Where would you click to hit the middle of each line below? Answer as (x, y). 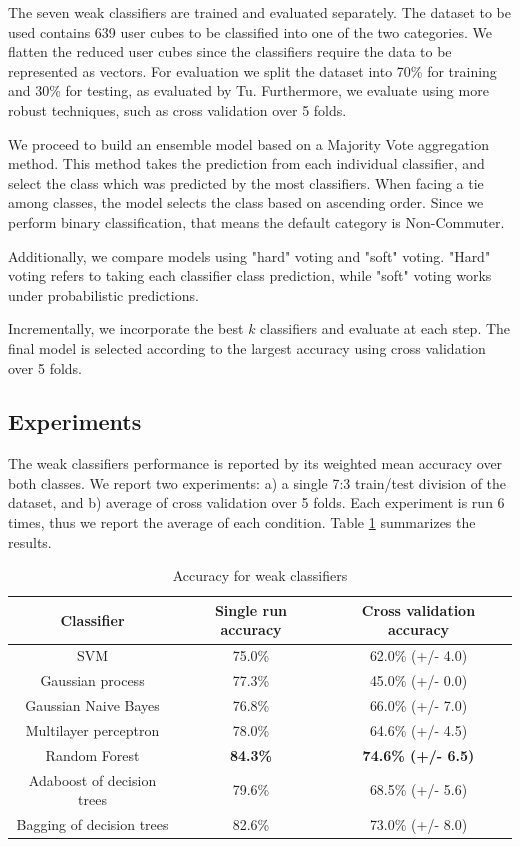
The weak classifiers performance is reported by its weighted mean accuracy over (255, 463)
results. (30, 541)
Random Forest (92, 754)
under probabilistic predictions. (103, 294)
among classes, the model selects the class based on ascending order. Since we (246, 202)
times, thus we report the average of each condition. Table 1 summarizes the (242, 522)
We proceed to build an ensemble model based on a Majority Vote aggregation (248, 143)
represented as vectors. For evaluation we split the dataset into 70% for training (252, 70)
